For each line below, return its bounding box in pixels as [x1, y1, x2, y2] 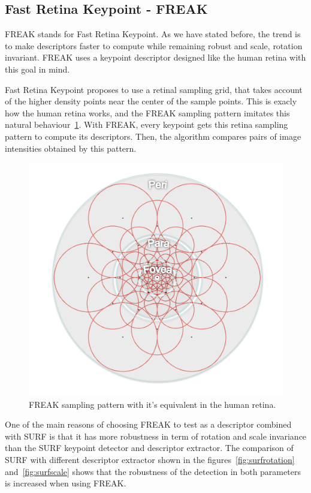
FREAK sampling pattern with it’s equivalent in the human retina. [29, 398, 276, 410]
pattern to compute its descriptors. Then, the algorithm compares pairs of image [5, 130, 301, 142]
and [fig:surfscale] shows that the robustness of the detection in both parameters [5, 465, 301, 477]
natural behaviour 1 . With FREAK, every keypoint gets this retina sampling [5, 118, 288, 131]
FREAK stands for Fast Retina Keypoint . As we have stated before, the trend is [5, 28, 301, 40]
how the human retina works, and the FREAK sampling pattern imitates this [5, 106, 290, 119]
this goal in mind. [5, 62, 70, 75]
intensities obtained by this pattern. [5, 142, 137, 154]
